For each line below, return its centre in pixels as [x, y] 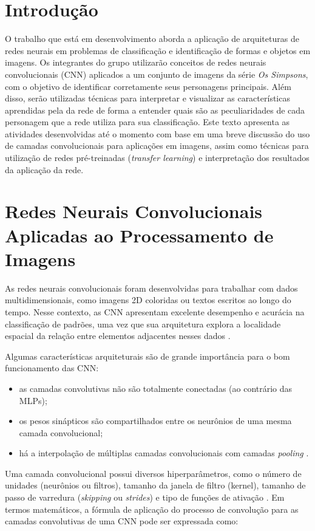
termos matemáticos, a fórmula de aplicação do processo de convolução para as [152, 509]
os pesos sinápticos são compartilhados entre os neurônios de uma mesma [155, 421]
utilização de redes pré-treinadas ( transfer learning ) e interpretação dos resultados [157, 158]
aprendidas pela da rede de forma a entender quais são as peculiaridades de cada [155, 110]
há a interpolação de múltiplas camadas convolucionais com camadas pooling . [164, 453]
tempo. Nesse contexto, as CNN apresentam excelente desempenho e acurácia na [155, 311]
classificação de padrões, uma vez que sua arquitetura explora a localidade [143, 324]
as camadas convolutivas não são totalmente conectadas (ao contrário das [156, 388]
